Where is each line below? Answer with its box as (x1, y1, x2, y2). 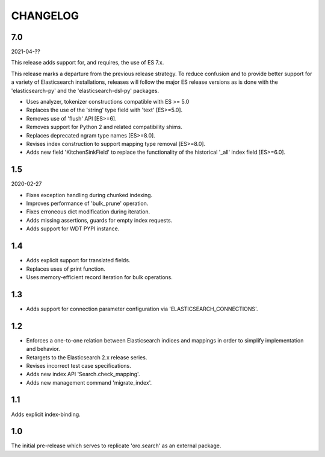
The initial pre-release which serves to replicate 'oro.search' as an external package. (11, 442, 221, 449)
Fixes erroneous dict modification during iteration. (26, 208, 150, 215)
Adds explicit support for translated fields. (26, 257, 131, 264)
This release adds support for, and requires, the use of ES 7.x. (11, 59, 164, 66)
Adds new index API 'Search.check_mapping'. (26, 371, 140, 378)
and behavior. (26, 345, 60, 353)
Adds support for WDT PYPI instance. (26, 225, 120, 232)
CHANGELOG (11, 9, 79, 22)
